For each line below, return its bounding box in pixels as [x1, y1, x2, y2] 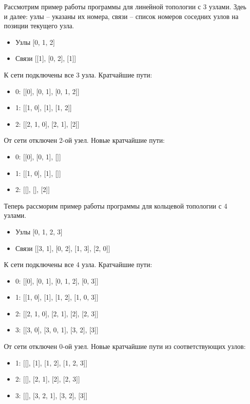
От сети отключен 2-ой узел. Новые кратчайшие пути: [4, 135, 165, 145]
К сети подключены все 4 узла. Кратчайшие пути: [4, 259, 152, 269]
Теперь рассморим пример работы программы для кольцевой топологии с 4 [4, 200, 228, 211]
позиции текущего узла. [4, 20, 74, 31]
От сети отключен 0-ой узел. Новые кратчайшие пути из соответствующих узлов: [4, 341, 246, 351]
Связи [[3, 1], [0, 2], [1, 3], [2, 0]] [15, 243, 110, 253]
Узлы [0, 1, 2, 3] [15, 226, 63, 236]
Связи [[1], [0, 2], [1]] [15, 53, 76, 63]
